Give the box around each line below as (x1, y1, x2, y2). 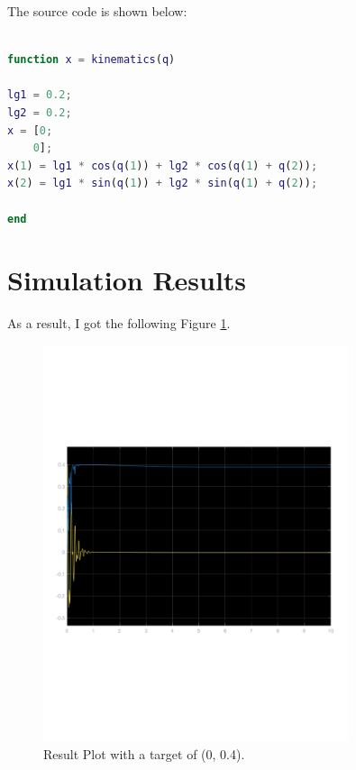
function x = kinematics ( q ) (7, 53, 176, 67)
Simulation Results (7, 261, 247, 298)
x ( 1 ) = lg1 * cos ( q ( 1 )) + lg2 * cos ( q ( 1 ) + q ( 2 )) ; (7, 159, 318, 172)
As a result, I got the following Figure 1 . (7, 314, 231, 333)
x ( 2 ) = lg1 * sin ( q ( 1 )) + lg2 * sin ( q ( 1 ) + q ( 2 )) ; (7, 177, 318, 190)
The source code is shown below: (7, 2, 187, 20)
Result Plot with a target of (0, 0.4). (43, 744, 245, 763)
